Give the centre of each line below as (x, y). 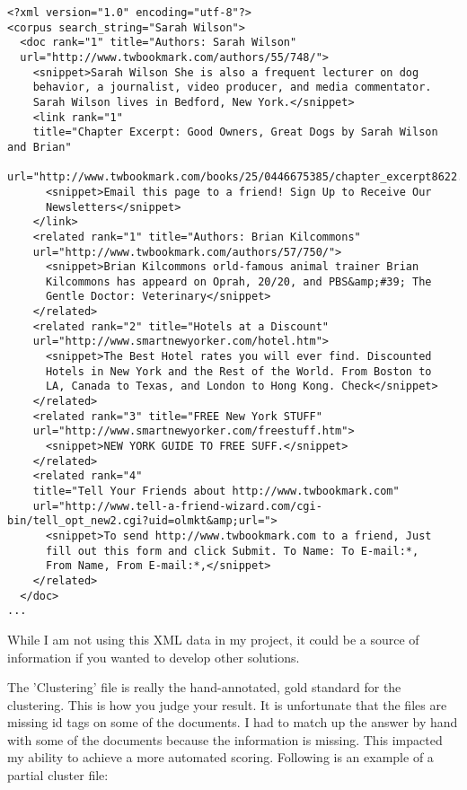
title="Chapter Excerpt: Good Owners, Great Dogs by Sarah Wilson (235, 132)
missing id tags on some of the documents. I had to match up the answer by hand (233, 722)
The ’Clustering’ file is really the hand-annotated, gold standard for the (204, 687)
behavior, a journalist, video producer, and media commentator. (232, 88)
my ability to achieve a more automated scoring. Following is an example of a (220, 757)
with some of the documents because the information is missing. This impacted (225, 739)
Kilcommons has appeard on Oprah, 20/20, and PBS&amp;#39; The (238, 281)
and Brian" (40, 147)
